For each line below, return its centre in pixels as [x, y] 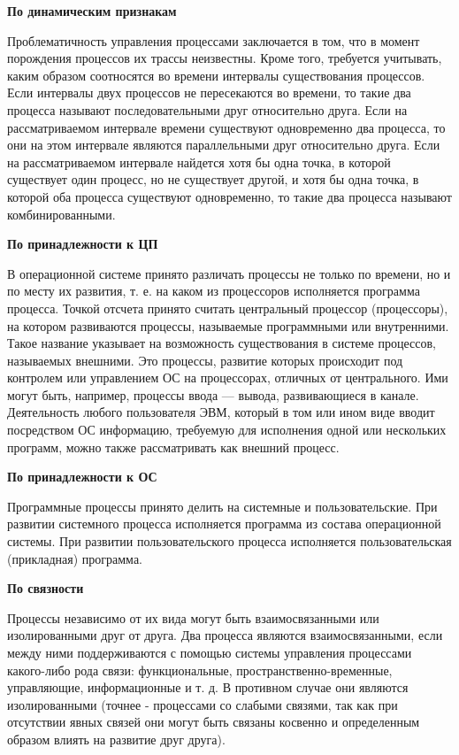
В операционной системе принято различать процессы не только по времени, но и [229, 273]
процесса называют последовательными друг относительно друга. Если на [207, 109]
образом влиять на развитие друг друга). [116, 739]
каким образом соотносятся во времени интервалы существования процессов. [216, 75]
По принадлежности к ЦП [83, 244]
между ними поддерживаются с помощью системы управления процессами [210, 652]
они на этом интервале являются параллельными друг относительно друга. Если [224, 145]
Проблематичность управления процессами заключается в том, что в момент [214, 40]
